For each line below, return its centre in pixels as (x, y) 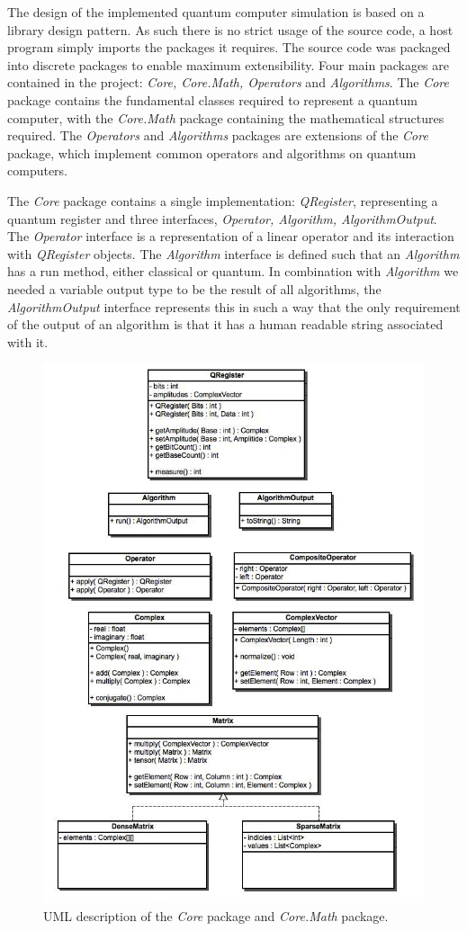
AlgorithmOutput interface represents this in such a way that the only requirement (234, 306)
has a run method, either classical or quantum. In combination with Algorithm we (233, 271)
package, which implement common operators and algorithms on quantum (212, 152)
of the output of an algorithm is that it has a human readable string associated (225, 324)
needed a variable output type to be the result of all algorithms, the (194, 288)
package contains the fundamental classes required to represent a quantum (212, 99)
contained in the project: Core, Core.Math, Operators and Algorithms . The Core (228, 82)
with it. (28, 341)
